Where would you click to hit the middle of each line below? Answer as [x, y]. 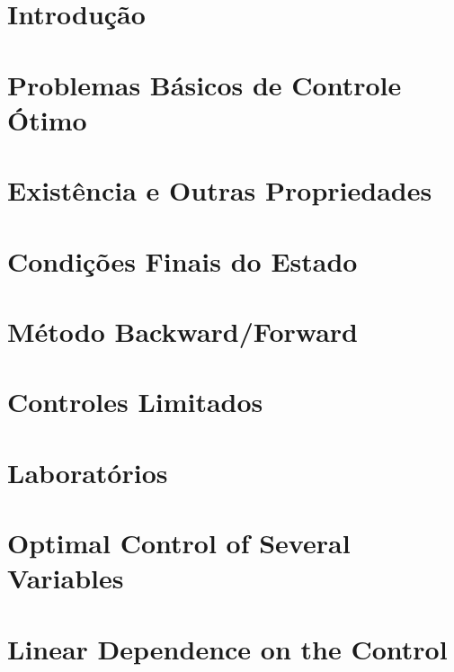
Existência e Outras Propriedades [220, 190]
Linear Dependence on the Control [227, 648]
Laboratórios [88, 472]
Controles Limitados [135, 402]
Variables [66, 578]
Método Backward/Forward [182, 331]
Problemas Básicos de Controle [205, 84]
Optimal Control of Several [179, 542]
